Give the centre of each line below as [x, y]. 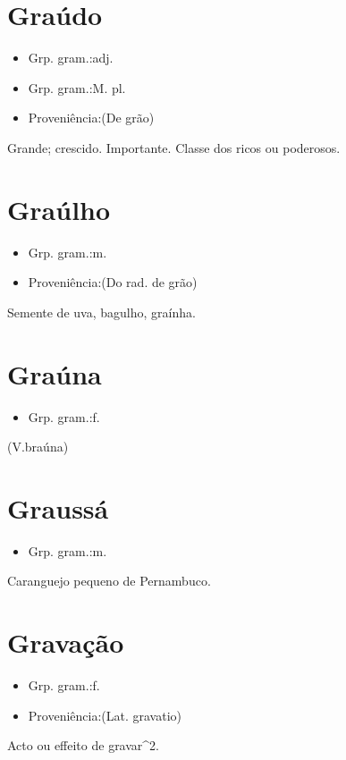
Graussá [58, 507]
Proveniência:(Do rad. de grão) [113, 282]
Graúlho [59, 209]
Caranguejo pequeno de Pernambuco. [109, 581]
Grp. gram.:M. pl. [77, 87]
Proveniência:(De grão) [91, 118]
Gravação [66, 642]
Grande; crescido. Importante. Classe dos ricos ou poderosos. [174, 147]
